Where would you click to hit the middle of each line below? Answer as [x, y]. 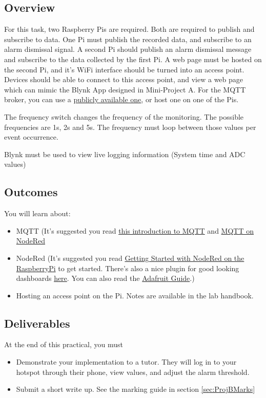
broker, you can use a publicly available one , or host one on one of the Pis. [121, 99]
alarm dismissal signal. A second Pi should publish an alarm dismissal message [128, 49]
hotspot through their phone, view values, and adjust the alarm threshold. [133, 372]
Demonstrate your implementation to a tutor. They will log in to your [126, 362]
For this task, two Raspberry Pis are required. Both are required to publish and [129, 29]
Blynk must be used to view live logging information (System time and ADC [125, 154]
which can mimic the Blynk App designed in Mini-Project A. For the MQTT [125, 89]
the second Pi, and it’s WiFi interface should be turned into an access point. [124, 69]
